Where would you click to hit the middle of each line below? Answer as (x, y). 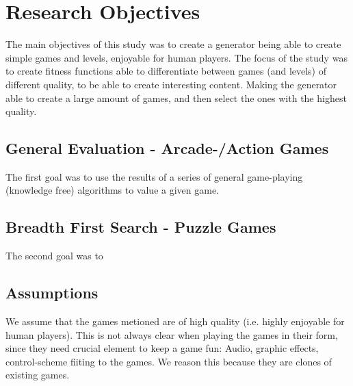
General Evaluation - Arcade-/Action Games (167, 148)
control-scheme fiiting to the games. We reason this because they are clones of (169, 361)
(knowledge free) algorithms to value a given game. (113, 190)
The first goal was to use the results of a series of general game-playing (154, 176)
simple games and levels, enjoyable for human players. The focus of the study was (176, 57)
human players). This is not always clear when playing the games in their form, (172, 334)
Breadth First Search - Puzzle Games (141, 227)
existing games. (38, 375)
